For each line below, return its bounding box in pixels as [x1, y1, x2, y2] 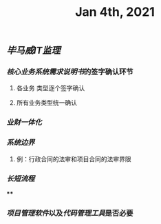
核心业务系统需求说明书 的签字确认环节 [6, 67, 133, 77]
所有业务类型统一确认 [16, 99, 77, 107]
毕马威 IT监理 [6, 45, 61, 57]
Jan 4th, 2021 [74, 4, 155, 20]
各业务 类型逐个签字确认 [16, 84, 85, 92]
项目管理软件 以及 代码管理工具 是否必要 [6, 208, 133, 218]
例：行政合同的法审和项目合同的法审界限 [16, 154, 131, 163]
